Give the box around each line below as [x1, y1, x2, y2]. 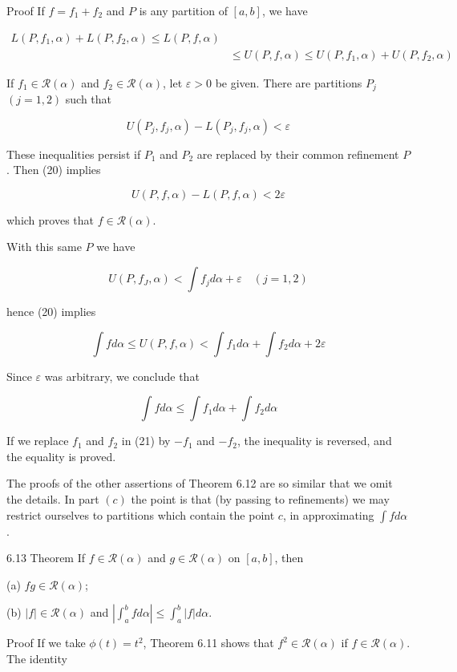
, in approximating [282, 506, 374, 523]
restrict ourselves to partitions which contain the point [6, 506, 275, 523]
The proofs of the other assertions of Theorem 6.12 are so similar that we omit [6, 475, 393, 492]
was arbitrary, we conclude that [44, 367, 200, 384]
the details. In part [6, 491, 99, 508]
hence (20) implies [6, 303, 96, 320]
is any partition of [139, 2, 228, 18]
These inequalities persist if [6, 145, 141, 162]
